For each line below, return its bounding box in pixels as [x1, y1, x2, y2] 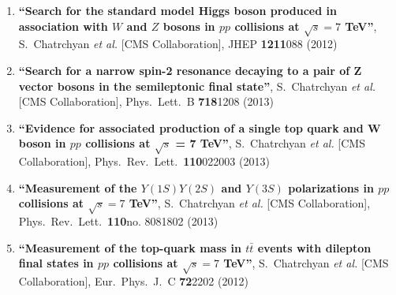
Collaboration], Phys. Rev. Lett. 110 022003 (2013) [18, 153, 270, 170]
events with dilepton [257, 239, 372, 256]
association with [18, 17, 108, 34]
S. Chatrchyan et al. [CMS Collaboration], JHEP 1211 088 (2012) [18, 35, 338, 52]
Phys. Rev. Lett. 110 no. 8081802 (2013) [18, 213, 219, 230]
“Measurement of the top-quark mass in [18, 239, 241, 256]
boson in [18, 135, 66, 151]
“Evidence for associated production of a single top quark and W [18, 119, 381, 136]
